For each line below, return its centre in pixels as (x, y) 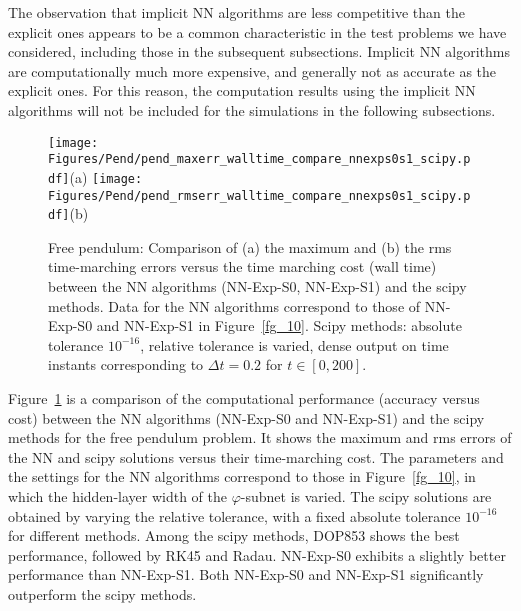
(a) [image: (106, 176)
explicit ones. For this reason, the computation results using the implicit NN (242, 90)
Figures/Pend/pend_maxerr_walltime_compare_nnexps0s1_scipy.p (259, 159)
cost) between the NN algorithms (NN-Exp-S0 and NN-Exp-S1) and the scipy (246, 417)
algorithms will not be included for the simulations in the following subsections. (252, 109)
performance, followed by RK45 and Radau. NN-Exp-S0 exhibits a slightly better (257, 554)
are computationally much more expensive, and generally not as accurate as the (252, 70)
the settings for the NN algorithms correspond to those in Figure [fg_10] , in (242, 476)
